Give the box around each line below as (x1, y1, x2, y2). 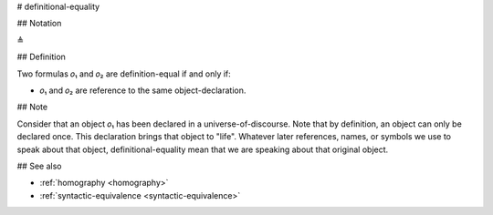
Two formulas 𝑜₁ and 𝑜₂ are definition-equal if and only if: (16, 68, 232, 79)
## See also (16, 160, 62, 171)
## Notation (16, 18, 62, 29)
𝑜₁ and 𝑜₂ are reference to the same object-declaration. (39, 85, 246, 96)
